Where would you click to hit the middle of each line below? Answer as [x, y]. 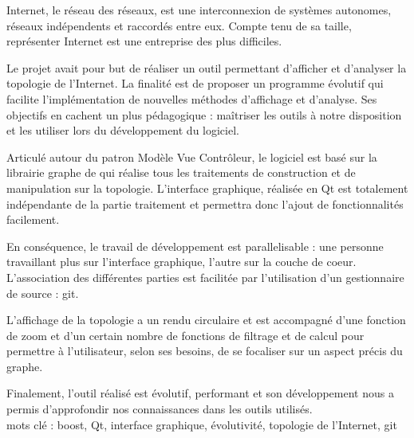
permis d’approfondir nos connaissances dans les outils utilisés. [160, 409]
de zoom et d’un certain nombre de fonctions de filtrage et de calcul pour [185, 335]
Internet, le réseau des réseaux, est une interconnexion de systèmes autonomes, [199, 10]
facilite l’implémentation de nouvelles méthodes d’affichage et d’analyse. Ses [192, 98]
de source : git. [43, 293]
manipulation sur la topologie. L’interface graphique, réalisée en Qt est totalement [207, 188]
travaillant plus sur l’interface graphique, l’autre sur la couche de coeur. [181, 262]
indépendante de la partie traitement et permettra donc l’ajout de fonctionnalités [205, 203]
